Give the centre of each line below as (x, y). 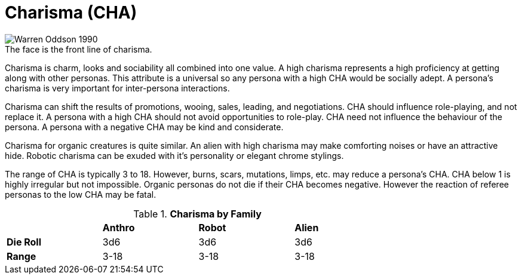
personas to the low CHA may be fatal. (81, 194)
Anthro (119, 227)
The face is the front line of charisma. (79, 49)
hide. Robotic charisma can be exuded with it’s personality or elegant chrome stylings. (174, 155)
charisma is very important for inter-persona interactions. (117, 88)
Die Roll (24, 242)
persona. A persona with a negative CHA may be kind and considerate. (144, 127)
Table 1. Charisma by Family (197, 214)
